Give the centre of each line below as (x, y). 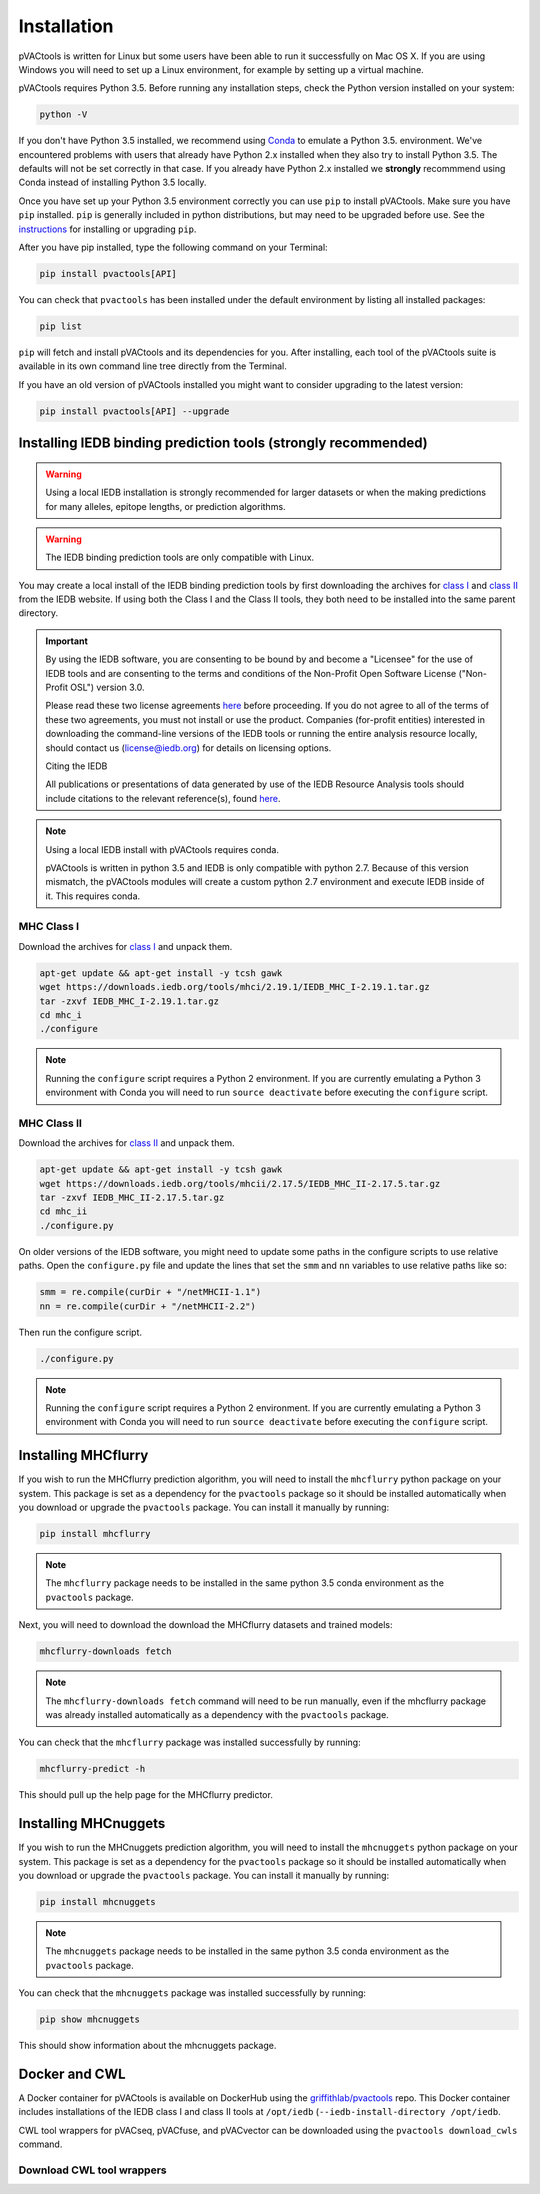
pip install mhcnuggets (98, 1901)
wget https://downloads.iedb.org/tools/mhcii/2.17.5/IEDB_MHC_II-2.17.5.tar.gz (240, 1183)
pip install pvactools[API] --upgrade (134, 411)
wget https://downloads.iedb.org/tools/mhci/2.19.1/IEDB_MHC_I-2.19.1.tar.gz (234, 987)
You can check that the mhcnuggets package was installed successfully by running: (192, 1993)
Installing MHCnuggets (92, 1823)
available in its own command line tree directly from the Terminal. (152, 366)
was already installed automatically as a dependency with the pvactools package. (217, 1714)
